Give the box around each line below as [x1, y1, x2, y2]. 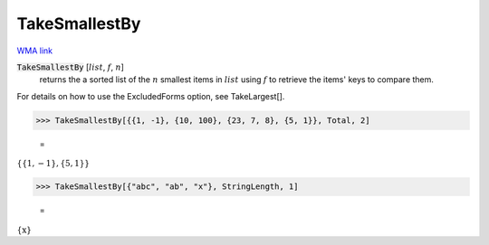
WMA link [16, 45, 53, 56]
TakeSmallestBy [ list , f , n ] [16, 61, 124, 72]
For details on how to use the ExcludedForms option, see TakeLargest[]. [16, 90, 285, 101]
